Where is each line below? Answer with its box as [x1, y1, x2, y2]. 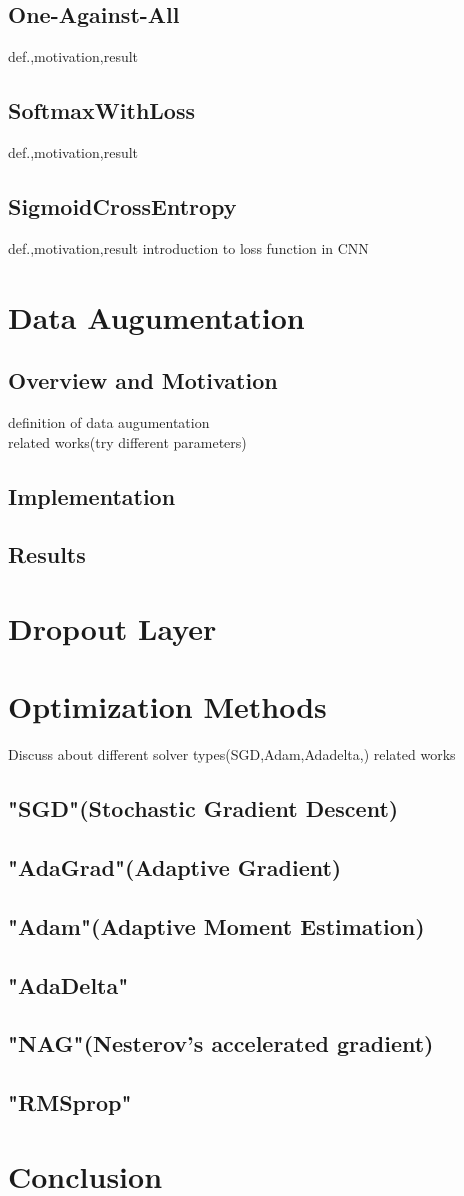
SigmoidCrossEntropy [8, 190, 237, 221]
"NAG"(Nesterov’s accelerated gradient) [8, 1028, 434, 1059]
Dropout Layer [8, 607, 217, 648]
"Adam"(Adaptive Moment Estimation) [8, 910, 425, 941]
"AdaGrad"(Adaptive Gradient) [8, 851, 342, 882]
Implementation [8, 480, 176, 511]
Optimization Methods [8, 686, 327, 727]
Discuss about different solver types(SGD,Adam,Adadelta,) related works [8, 744, 456, 765]
